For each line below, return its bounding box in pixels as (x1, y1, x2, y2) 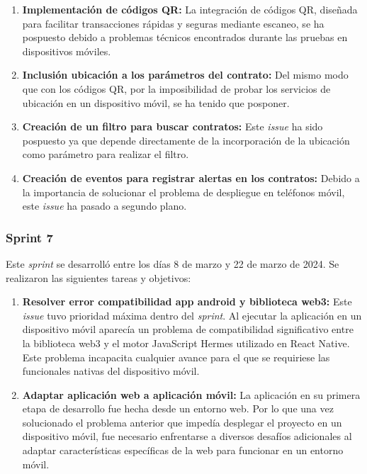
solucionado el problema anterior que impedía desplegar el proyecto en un (22, 414, 342, 429)
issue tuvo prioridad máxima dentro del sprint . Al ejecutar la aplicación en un (22, 307, 362, 322)
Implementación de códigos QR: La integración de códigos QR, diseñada (22, 2, 358, 16)
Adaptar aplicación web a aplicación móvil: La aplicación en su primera (22, 387, 361, 402)
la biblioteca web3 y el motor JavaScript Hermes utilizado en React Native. (22, 335, 350, 350)
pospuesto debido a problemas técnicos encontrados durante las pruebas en (22, 30, 348, 45)
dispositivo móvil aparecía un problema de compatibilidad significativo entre (22, 322, 354, 337)
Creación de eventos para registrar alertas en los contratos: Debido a (22, 170, 360, 185)
